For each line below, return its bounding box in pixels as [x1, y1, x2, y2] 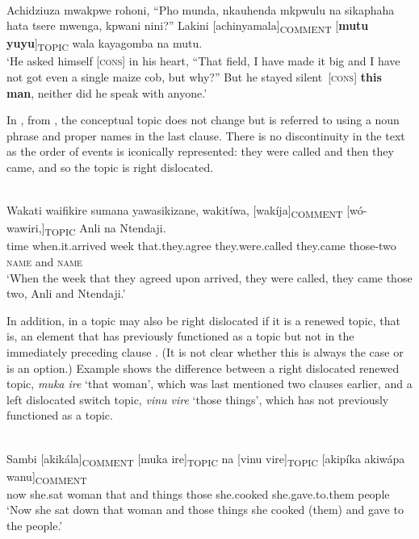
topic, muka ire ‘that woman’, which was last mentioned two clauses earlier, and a [6, 375, 413, 392]
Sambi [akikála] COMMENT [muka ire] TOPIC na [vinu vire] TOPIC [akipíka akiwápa [6, 449, 405, 469]
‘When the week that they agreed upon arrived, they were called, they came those [6, 269, 413, 286]
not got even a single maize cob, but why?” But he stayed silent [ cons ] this [6, 69, 382, 86]
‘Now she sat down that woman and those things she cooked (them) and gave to [6, 501, 404, 518]
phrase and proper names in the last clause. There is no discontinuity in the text [6, 127, 405, 144]
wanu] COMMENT [6, 467, 87, 487]
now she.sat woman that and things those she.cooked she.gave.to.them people [6, 485, 390, 502]
